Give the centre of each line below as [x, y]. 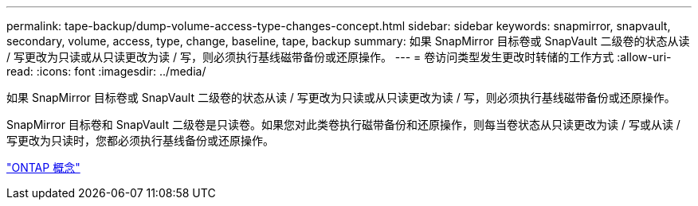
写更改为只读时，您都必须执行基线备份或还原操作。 [140, 140]
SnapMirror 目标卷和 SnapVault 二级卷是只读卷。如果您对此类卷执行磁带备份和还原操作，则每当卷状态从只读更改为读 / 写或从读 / [343, 124]
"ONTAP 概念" [43, 167]
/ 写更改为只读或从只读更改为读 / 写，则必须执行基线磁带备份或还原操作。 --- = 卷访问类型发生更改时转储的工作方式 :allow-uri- [339, 57]
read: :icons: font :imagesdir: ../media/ [106, 71]
